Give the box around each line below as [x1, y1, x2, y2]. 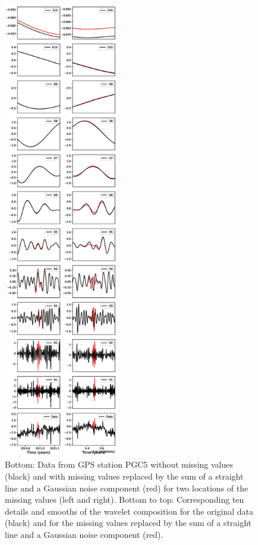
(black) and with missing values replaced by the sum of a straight [5, 470, 244, 483]
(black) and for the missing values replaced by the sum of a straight [5, 516, 252, 529]
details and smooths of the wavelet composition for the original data [5, 505, 254, 517]
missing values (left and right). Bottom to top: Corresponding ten [5, 493, 244, 506]
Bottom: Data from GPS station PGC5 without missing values [5, 458, 233, 471]
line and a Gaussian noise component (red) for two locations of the [5, 481, 248, 494]
